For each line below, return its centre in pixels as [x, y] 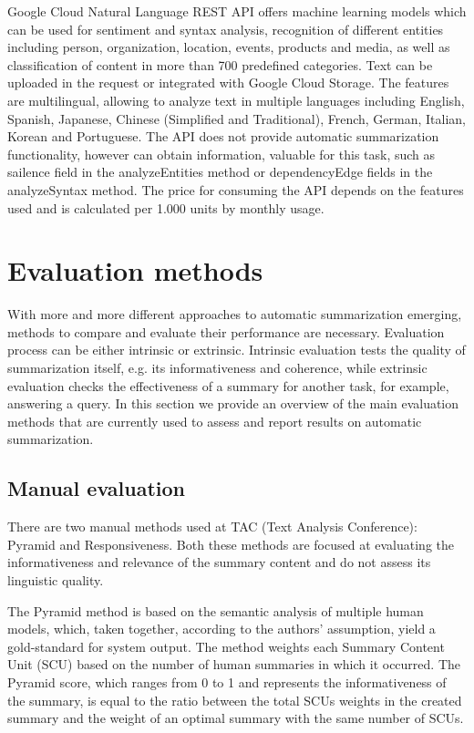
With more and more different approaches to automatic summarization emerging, [235, 314]
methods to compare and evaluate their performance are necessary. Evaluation [226, 331]
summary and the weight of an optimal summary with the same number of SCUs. [236, 718]
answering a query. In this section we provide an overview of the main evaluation [233, 403]
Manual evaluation [96, 488]
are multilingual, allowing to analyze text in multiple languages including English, [236, 100]
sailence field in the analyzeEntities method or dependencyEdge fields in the [220, 172]
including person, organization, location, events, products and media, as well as [229, 47]
